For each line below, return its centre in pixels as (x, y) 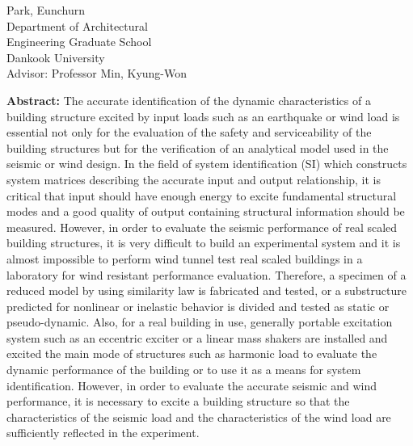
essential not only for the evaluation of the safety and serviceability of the (189, 132)
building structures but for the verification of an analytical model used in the (198, 147)
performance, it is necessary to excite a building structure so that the (178, 401)
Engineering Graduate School (79, 42)
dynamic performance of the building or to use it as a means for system (184, 370)
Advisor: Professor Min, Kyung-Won (97, 73)
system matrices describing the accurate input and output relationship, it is (194, 179)
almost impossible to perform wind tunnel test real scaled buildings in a (185, 258)
